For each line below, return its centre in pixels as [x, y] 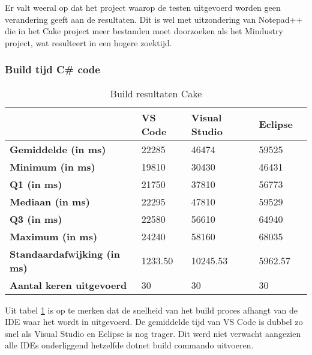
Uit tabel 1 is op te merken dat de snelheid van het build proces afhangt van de [151, 310]
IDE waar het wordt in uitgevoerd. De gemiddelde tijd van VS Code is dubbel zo [154, 322]
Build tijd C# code [52, 69]
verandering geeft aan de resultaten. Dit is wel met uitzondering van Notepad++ [154, 19]
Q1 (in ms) [36, 184]
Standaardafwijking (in [65, 253]
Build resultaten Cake [156, 93]
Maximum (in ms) [54, 236]
